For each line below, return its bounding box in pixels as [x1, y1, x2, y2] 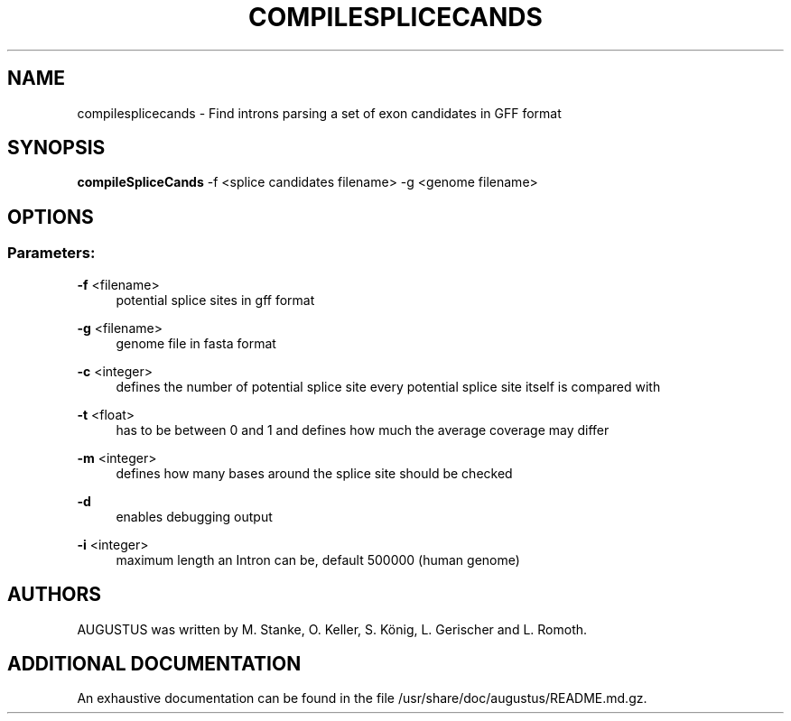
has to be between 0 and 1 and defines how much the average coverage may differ [116, 421, 610, 438]
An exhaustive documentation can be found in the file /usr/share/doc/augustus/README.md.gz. [77, 690, 647, 707]
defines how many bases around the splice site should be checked [116, 465, 513, 481]
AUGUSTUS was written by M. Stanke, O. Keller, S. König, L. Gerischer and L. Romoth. [77, 621, 588, 637]
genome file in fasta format [116, 335, 276, 351]
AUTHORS [7, 583, 102, 606]
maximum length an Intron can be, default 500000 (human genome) [116, 551, 520, 568]
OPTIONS [7, 205, 94, 228]
